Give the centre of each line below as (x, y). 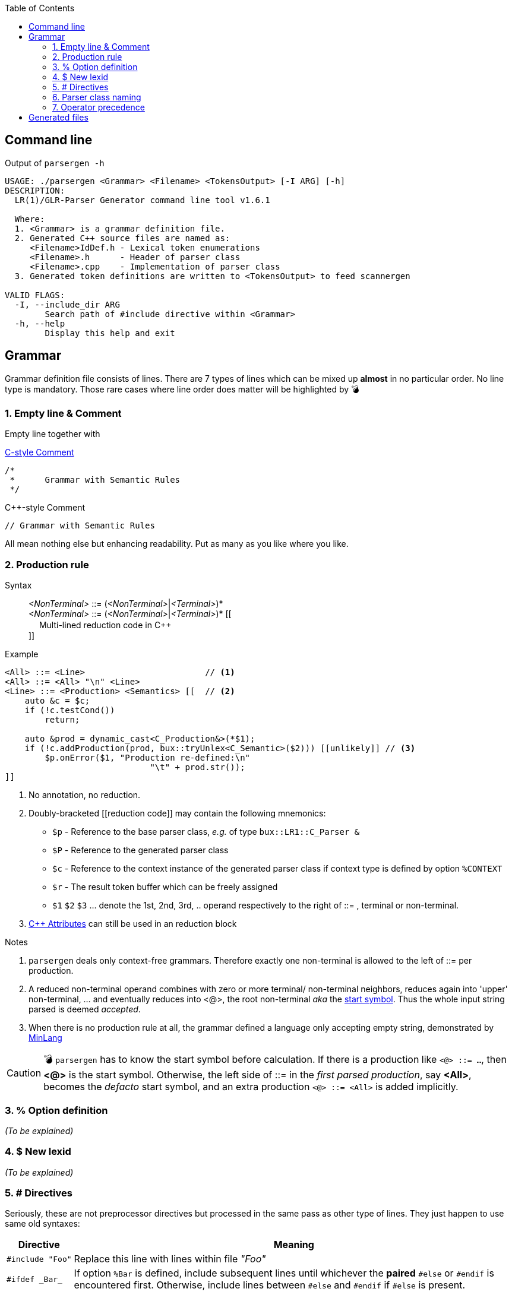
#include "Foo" (39, 1259)
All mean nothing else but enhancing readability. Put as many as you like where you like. (177, 544)
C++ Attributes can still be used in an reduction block (133, 924)
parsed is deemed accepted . (85, 1009)
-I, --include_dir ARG (67, 304)
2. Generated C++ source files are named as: (122, 238)
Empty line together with (53, 434)
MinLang (45, 1038)
